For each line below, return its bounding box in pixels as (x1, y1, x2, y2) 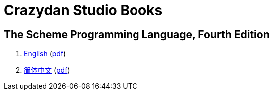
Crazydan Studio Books (4, 2, 163, 19)
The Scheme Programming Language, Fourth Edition (4, 28, 270, 41)
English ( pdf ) (24, 49, 66, 58)
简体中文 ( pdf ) (24, 66, 70, 75)
